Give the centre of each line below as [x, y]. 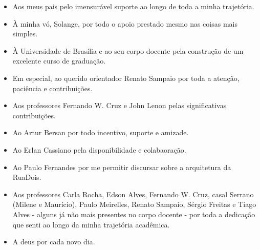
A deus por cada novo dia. [54, 242]
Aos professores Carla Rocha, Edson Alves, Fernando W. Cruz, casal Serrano [133, 194]
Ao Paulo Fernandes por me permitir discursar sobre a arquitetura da [122, 167]
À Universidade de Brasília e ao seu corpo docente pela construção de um [128, 50]
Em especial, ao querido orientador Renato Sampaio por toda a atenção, [126, 78]
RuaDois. [27, 177]
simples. [25, 34]
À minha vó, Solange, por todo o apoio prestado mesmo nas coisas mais [125, 23]
